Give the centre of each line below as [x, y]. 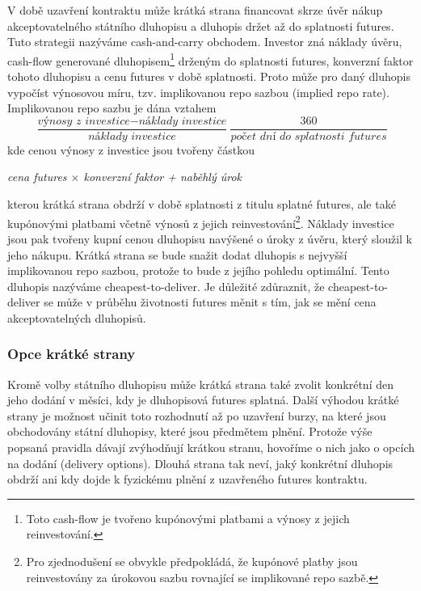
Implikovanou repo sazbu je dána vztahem [112, 108]
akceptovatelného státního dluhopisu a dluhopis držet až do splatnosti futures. [201, 25]
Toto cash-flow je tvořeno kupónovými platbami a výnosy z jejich [188, 518]
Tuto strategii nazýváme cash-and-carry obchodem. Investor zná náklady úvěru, [205, 42]
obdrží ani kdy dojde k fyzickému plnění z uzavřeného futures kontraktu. [187, 479]
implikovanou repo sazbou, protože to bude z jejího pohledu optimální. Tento [198, 270]
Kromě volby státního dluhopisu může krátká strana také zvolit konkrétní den [200, 384]
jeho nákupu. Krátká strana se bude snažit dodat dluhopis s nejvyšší [177, 254]
